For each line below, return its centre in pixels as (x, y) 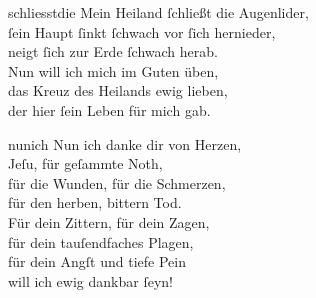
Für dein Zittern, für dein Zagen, (109, 221)
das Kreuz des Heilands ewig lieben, (118, 90)
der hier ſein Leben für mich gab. (109, 109)
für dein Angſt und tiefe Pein (97, 261)
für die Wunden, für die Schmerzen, (117, 182)
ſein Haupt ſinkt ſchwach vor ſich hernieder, (142, 31)
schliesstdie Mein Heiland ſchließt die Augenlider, (158, 12)
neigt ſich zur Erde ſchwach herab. (113, 51)
